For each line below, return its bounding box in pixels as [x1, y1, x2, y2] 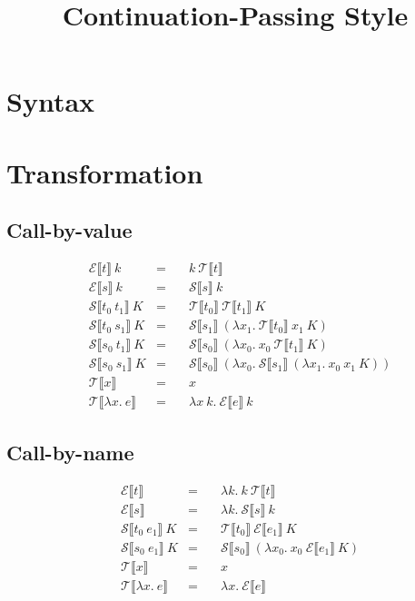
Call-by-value [6, 216, 133, 244]
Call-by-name [6, 438, 134, 466]
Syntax [6, 83, 95, 120]
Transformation [6, 153, 203, 191]
